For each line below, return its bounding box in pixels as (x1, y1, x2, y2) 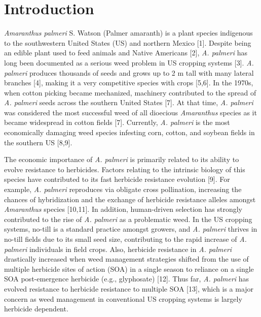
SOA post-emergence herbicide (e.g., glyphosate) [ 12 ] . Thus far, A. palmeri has (4, 273, 249, 284)
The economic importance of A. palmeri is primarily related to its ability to (4, 154, 239, 165)
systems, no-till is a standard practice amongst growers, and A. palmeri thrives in (4, 224, 257, 234)
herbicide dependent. (4, 303, 68, 314)
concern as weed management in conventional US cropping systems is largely (4, 293, 242, 304)
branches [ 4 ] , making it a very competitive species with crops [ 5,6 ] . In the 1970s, (4, 77, 253, 88)
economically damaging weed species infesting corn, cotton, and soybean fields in (4, 127, 255, 138)
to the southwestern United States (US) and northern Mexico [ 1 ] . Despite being (4, 37, 251, 48)
